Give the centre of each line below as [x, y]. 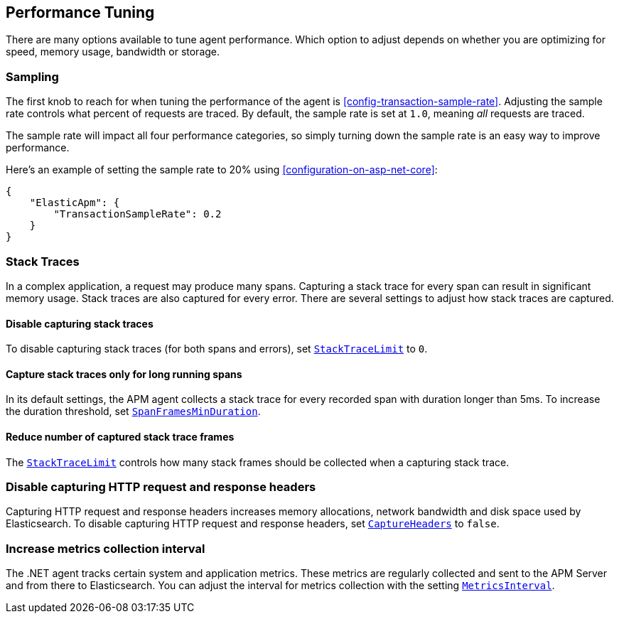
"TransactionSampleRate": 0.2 [138, 214]
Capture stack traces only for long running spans [124, 374]
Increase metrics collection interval [106, 548]
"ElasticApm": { [75, 203]
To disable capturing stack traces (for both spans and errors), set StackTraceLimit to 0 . [217, 349]
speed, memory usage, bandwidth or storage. [113, 52]
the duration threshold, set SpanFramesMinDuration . [133, 411]
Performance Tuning [80, 12]
